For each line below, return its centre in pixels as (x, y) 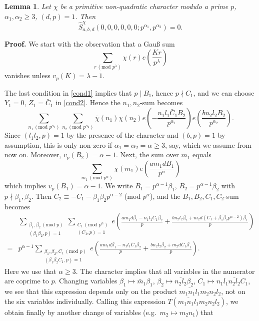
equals (202, 154)
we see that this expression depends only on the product (91, 291)
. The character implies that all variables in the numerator (165, 271)
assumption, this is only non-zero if (58, 144)
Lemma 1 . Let (28, 6)
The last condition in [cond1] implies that (68, 92)
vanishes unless (27, 75)
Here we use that (30, 271)
